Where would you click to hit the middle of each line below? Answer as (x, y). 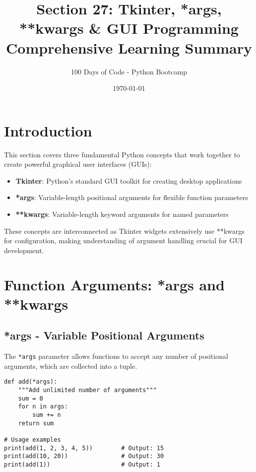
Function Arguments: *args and (114, 284)
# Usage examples (32, 439)
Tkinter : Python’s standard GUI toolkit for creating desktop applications (129, 180)
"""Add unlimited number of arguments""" (87, 390)
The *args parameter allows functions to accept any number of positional (116, 356)
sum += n (47, 415)
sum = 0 (31, 398)
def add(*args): (31, 382)
